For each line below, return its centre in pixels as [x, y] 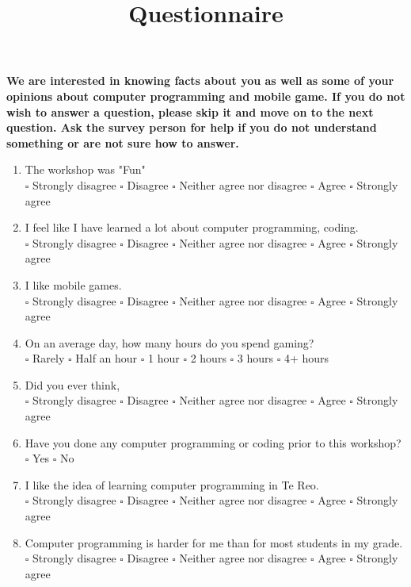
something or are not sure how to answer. [123, 142]
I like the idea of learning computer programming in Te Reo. [172, 484]
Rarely [49, 358]
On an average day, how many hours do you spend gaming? [169, 342]
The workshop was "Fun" [85, 169]
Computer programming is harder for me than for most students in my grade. [214, 542]
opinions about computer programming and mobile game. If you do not [206, 96]
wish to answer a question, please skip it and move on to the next [190, 111]
